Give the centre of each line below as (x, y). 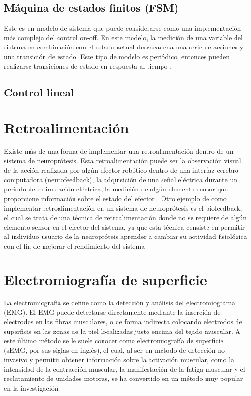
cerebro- (229, 170)
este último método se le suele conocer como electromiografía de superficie (114, 341)
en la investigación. (32, 388)
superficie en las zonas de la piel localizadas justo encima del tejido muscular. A (122, 331)
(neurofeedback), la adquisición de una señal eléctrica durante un (141, 179)
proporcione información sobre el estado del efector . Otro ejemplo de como (115, 198)
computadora (23, 179)
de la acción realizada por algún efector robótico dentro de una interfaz (109, 170)
